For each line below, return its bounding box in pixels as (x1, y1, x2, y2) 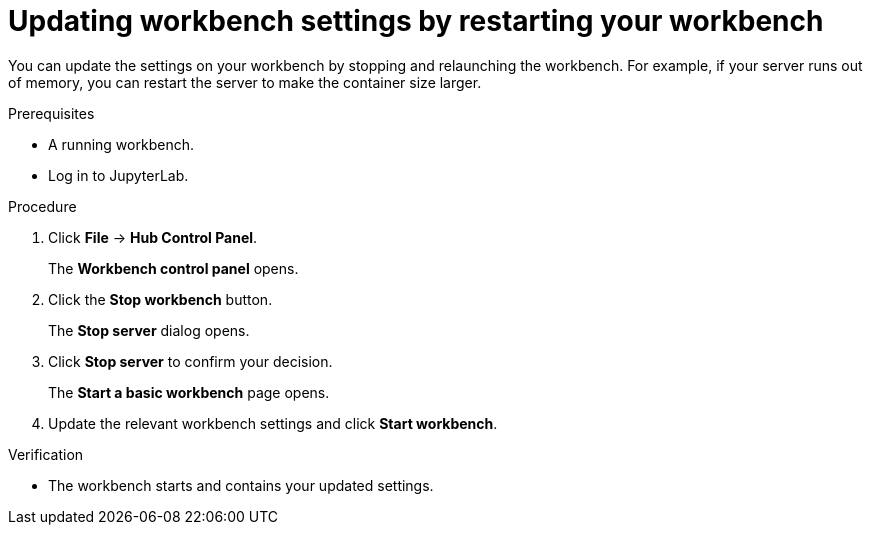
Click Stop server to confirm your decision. (48, 352, 333, 370)
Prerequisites (8, 104, 95, 122)
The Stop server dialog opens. (48, 321, 250, 339)
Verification (8, 445, 84, 463)
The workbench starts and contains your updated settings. (48, 476, 434, 494)
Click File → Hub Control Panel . (48, 228, 258, 246)
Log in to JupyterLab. (48, 166, 189, 184)
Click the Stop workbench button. (48, 290, 273, 308)
